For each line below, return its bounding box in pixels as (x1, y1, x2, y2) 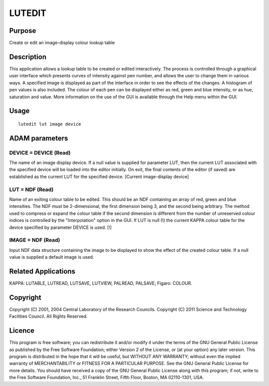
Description (9, 52, 47, 61)
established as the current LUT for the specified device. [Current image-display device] (9, 174, 189, 180)
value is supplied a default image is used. (9, 254, 94, 260)
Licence (9, 327, 35, 335)
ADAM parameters (9, 134, 68, 142)
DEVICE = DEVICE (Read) (9, 149, 71, 156)
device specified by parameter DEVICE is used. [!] (9, 224, 112, 230)
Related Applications (9, 267, 76, 275)
